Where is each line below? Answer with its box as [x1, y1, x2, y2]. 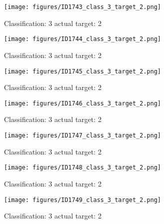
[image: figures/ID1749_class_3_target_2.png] [4, 196, 161, 203]
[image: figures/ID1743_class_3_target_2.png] [4, 3, 161, 10]
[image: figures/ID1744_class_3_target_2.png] [4, 35, 161, 43]
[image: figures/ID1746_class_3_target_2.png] [4, 99, 161, 107]
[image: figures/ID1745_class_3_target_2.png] [4, 67, 161, 75]
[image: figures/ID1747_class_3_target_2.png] [4, 132, 161, 139]
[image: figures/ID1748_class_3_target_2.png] [4, 164, 161, 171]
